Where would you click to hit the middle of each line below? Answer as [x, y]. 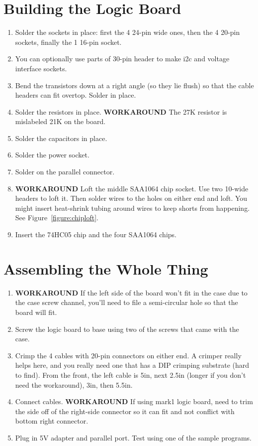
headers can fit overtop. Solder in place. [76, 95]
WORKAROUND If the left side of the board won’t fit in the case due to [131, 292]
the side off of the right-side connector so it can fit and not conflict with [125, 411]
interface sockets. [41, 68]
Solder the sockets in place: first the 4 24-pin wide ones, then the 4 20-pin [128, 32]
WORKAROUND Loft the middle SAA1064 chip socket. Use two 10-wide [132, 188]
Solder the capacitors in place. [61, 138]
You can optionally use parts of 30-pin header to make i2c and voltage [122, 59]
